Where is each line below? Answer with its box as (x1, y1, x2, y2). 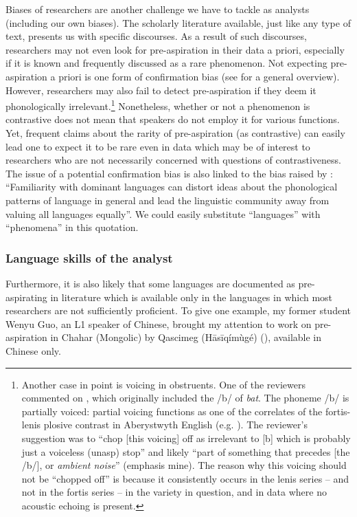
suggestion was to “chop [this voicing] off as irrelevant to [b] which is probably (21, 430, 351, 445)
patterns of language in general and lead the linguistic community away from (5, 192, 330, 207)
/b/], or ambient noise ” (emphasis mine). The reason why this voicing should (21, 458, 347, 472)
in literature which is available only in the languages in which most (50, 289, 333, 304)
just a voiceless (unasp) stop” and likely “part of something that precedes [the (21, 444, 350, 459)
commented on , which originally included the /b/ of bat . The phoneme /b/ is (21, 390, 349, 405)
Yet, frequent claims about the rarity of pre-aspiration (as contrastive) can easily (5, 126, 345, 140)
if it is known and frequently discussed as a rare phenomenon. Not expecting (5, 56, 327, 70)
